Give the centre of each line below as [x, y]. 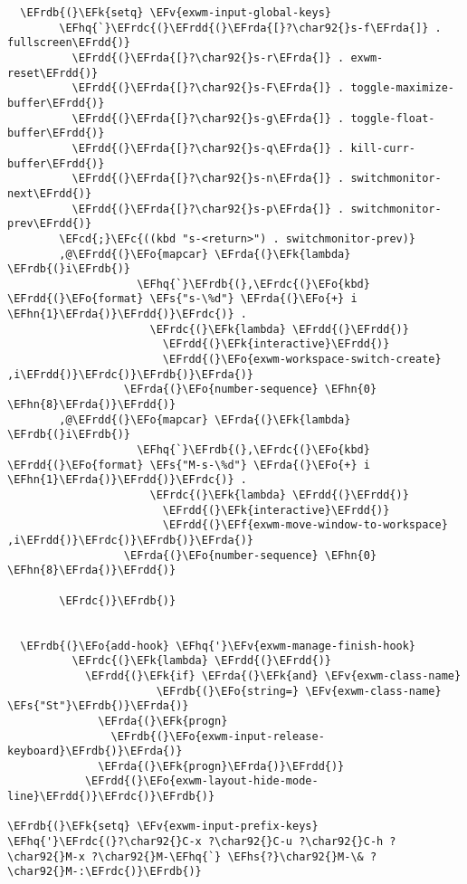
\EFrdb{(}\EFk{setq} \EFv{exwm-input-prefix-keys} [163, 827]
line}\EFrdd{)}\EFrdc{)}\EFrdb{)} [111, 797]
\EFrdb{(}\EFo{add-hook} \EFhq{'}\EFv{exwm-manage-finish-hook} [218, 646]
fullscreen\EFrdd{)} [69, 43]
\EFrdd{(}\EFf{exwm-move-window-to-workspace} [305, 525]
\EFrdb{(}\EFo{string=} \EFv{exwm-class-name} [299, 691]
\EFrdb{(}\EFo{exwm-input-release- [218, 736]
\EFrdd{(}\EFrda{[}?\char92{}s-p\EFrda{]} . [208, 209]
